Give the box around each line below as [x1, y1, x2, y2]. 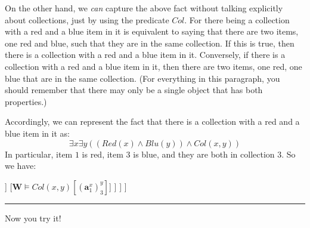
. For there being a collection [184, 13, 290, 26]
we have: [5, 159, 36, 172]
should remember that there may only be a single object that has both [5, 84, 263, 96]
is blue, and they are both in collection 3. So [133, 147, 296, 160]
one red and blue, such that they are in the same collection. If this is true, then [5, 36, 294, 49]
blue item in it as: [5, 127, 70, 139]
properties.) [5, 95, 47, 107]
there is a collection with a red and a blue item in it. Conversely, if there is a [5, 48, 286, 61]
